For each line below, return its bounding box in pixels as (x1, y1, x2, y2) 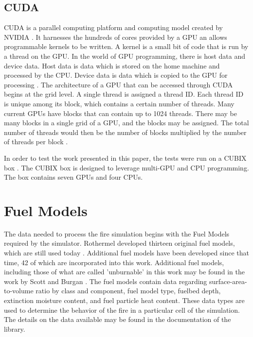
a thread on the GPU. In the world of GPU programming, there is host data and (4, 51, 246, 61)
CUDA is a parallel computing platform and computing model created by (4, 22, 223, 33)
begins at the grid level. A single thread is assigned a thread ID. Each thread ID (4, 89, 244, 99)
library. (4, 323, 25, 334)
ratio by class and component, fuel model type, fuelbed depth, (36, 286, 221, 296)
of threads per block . (4, 136, 68, 147)
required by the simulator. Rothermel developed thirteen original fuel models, (4, 238, 235, 248)
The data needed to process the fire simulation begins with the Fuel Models (4, 228, 230, 238)
